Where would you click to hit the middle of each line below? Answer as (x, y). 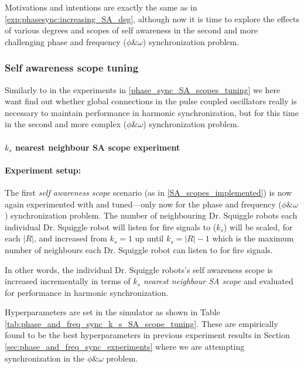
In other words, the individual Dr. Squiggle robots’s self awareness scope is (139, 269)
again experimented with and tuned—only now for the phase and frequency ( (143, 204)
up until (149, 238)
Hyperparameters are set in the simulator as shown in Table (112, 312)
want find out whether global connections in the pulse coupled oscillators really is (151, 101)
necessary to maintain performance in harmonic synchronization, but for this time (152, 112)
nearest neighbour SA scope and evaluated (218, 281)
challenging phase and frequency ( (66, 41)
